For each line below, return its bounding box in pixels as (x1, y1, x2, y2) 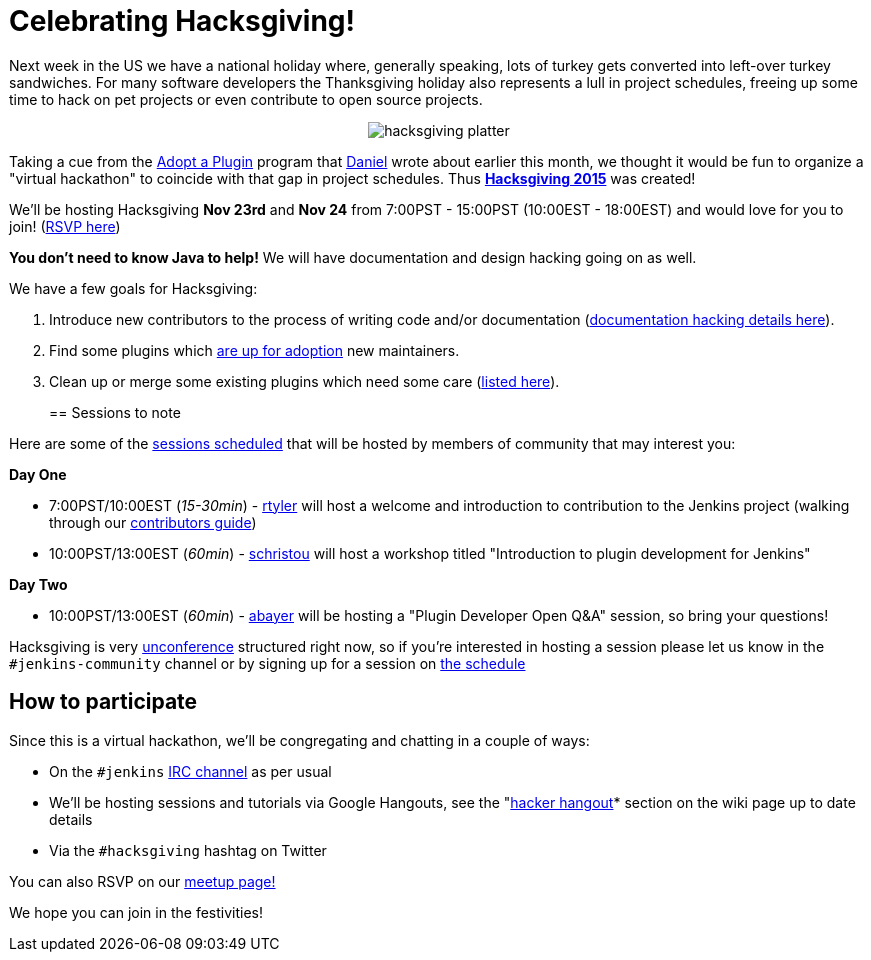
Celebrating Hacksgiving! (9, 4, 355, 38)
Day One (9, 465, 67, 483)
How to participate (9, 689, 198, 715)
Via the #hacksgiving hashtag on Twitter (49, 841, 327, 859)
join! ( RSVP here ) (9, 217, 121, 235)
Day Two (9, 575, 68, 593)
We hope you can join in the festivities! (9, 903, 263, 921)
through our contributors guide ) (49, 513, 257, 531)
